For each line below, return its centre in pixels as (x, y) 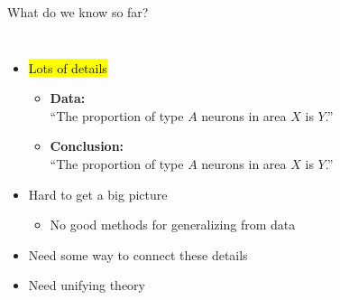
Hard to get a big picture (98, 194)
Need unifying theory (87, 285)
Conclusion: (87, 146)
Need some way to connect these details (138, 254)
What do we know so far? (78, 12)
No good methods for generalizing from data (173, 225)
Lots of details (68, 67)
